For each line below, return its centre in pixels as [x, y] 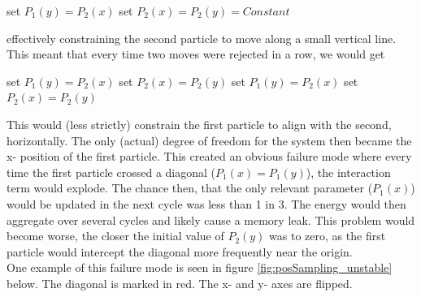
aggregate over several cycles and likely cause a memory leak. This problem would [211, 220]
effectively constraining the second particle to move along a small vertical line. [202, 38]
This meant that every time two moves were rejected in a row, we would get [196, 54]
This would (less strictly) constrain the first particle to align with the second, [199, 124]
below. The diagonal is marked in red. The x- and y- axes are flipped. [180, 283]
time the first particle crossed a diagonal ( [111, 172]
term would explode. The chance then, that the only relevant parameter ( [190, 188]
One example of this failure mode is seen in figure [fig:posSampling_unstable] [200, 267]
